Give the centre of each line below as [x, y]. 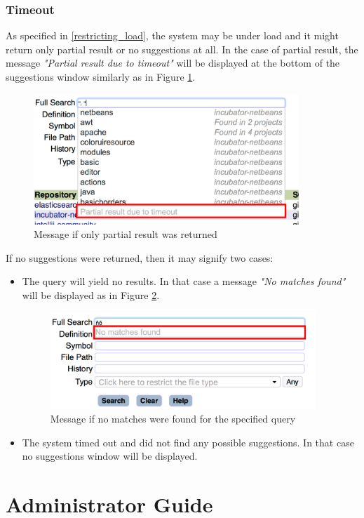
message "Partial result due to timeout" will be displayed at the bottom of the [173, 63]
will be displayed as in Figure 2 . [91, 294]
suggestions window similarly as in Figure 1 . [101, 77]
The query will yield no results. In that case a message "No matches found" [184, 281]
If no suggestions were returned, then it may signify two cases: [140, 257]
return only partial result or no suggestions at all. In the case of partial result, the [182, 49]
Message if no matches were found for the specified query [173, 419]
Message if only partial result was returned [126, 234]
